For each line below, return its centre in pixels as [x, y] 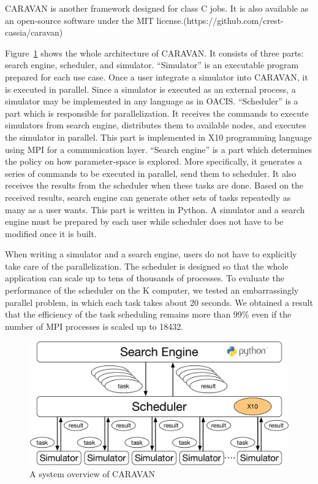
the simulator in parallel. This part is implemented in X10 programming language [158, 137]
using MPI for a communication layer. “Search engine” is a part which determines [159, 149]
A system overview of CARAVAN [92, 474]
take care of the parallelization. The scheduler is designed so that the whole [147, 266]
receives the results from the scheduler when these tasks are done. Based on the [154, 185]
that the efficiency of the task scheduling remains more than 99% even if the [148, 314]
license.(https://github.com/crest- [220, 20]
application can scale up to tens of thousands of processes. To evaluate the [145, 278]
